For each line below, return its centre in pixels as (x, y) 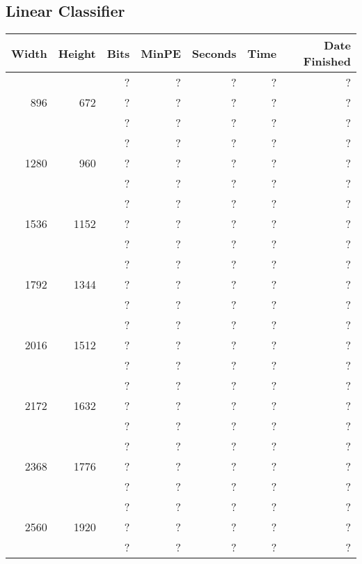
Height (77, 53)
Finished (327, 61)
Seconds (214, 53)
